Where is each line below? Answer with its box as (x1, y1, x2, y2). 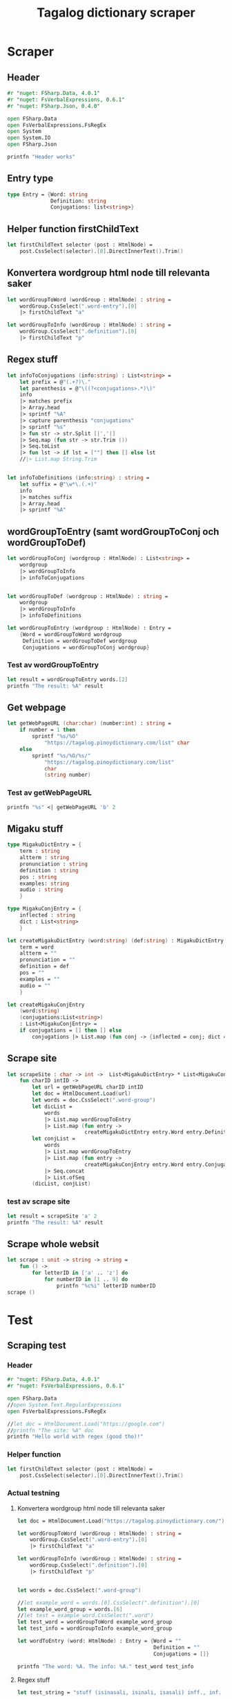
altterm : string (19, 854, 70, 861)
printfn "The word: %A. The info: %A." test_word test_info (17, 1663, 194, 1670)
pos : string (19, 873, 57, 881)
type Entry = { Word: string (7, 191, 88, 198)
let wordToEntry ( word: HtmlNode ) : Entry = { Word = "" (17, 1637, 182, 1645)
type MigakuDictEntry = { (7, 841, 81, 848)
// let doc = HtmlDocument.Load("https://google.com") (7, 1420, 166, 1427)
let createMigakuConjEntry (7, 1001, 85, 1008)
